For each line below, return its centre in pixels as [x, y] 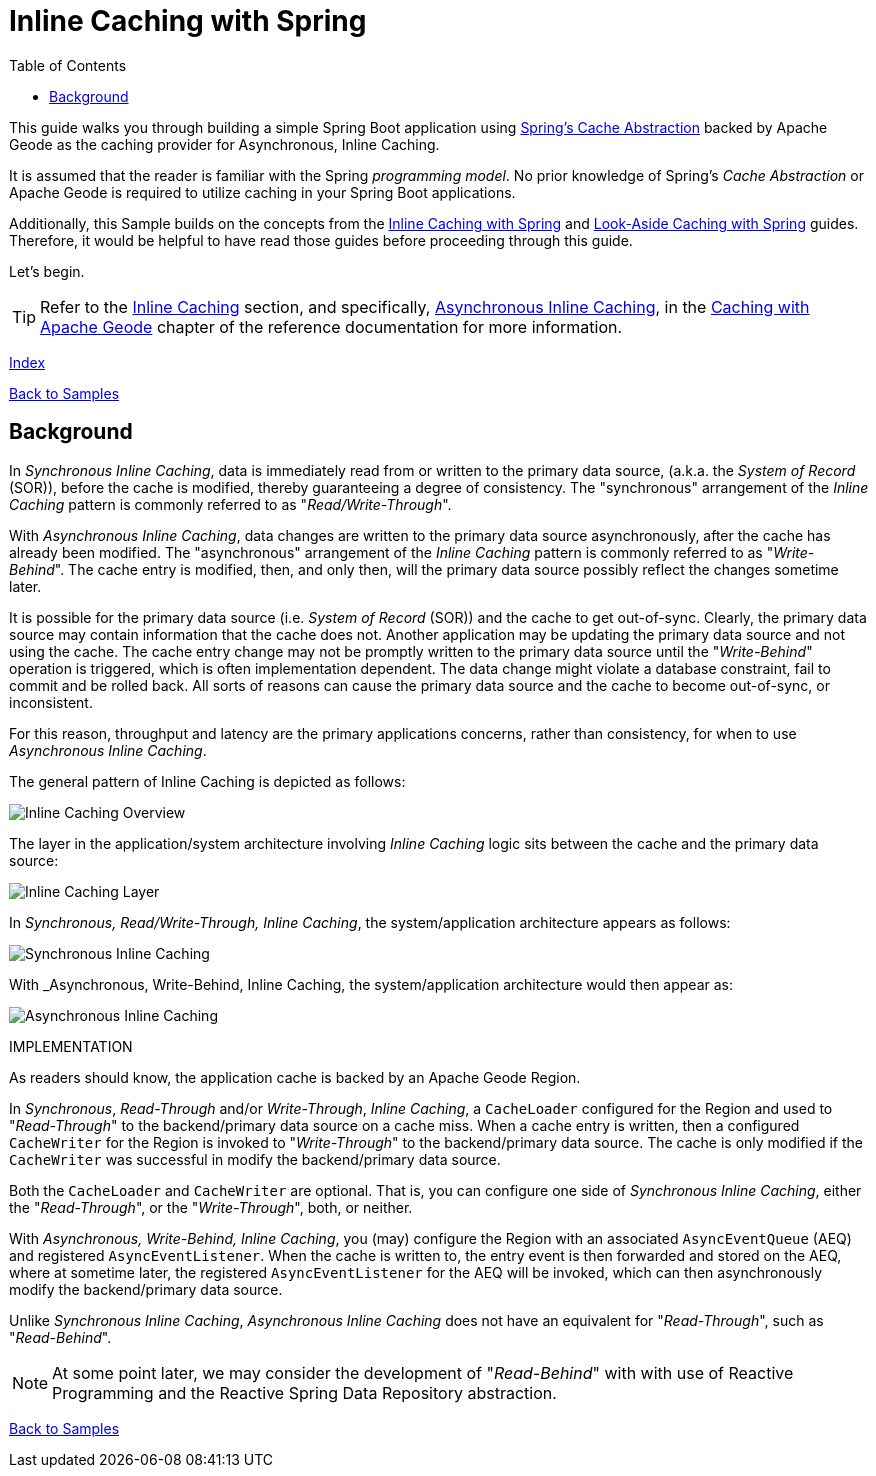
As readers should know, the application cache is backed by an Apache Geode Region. [295, 1077]
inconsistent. [51, 702]
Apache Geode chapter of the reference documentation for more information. [331, 326]
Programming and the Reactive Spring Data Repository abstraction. [304, 1392]
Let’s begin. [47, 271]
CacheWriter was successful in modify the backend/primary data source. [255, 1159]
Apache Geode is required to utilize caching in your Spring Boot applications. [262, 192]
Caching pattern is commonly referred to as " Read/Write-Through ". [230, 504]
